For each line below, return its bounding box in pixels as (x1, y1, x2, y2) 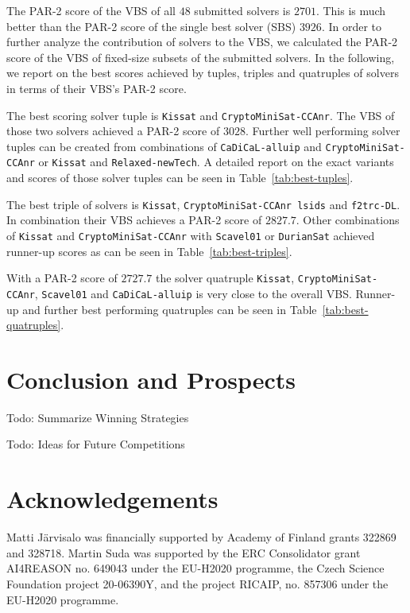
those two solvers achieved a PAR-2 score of (6, 122, 220, 139)
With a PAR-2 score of (6, 270, 118, 286)
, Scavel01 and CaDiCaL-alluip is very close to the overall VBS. (34, 285, 352, 301)
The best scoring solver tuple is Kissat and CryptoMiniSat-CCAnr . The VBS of (6, 107, 395, 123)
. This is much (315, 2, 386, 18)
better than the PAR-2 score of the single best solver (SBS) (6, 17, 296, 34)
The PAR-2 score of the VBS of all (6, 2, 176, 18)
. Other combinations (296, 211, 400, 228)
